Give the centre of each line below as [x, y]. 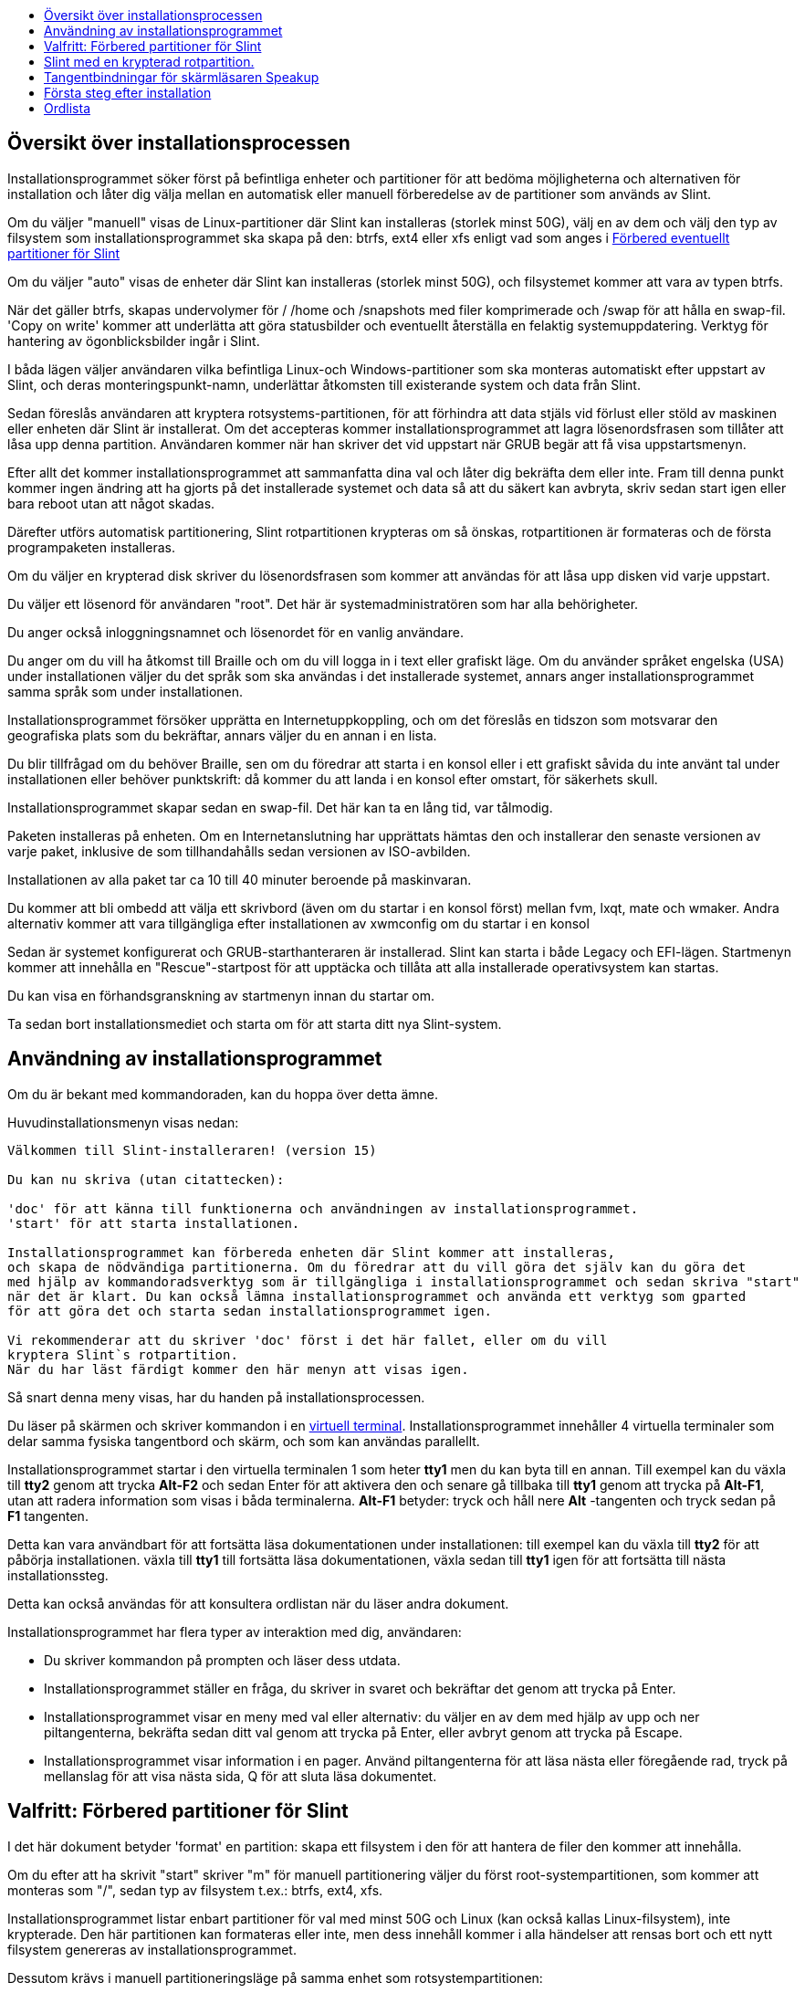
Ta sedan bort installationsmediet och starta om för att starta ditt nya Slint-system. [255, 1023]
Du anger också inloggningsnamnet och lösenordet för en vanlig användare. [235, 632]
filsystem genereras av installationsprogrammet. [152, 1949]
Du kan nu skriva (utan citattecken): [146, 1179]
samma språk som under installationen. [125, 691]
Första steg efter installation [128, 93]
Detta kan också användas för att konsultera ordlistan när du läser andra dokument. [258, 1603]
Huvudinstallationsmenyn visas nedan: [123, 1122]
